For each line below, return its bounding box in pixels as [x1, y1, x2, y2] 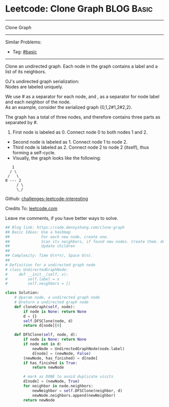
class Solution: [5, 290, 39, 296]
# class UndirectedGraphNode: [5, 267, 69, 272]
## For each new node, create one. [5, 234, 109, 240]
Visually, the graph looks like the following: [12, 155, 102, 161]
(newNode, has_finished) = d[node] [23, 356, 98, 361]
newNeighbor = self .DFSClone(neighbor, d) [32, 388, 123, 393]
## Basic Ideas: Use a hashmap [5, 229, 71, 235]
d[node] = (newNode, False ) [32, 351, 92, 356]
